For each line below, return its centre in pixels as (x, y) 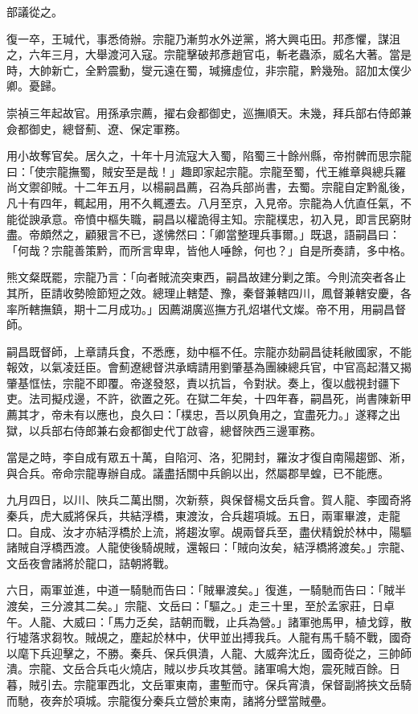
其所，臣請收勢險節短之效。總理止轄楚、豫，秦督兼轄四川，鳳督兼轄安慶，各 (209, 292)
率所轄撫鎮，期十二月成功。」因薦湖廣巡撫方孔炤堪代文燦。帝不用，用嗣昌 (201, 308)
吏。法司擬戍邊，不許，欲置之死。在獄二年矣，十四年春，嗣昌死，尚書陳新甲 (209, 398)
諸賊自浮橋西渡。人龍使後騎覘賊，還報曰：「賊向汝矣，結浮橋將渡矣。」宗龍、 (209, 547)
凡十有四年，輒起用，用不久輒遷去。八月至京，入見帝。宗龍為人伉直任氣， (203, 202)
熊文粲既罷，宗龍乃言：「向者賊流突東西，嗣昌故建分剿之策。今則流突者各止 (206, 277)
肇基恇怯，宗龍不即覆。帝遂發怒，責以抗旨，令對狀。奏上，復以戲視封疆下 (203, 382)
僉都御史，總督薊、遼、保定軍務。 (96, 128)
